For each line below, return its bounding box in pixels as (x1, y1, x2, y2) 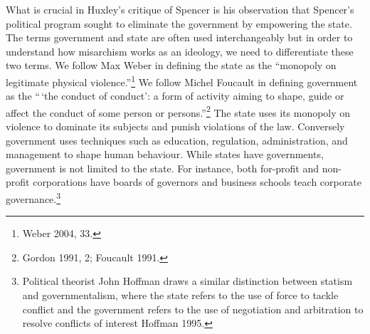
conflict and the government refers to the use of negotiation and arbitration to (22, 301, 364, 316)
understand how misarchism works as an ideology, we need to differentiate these (6, 43, 354, 58)
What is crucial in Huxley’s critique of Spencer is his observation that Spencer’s (6, 2, 354, 16)
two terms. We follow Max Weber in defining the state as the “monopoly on (6, 58, 337, 73)
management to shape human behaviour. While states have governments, (6, 147, 324, 162)
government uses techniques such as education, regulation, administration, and (6, 132, 348, 147)
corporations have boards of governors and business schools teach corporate (33, 174, 361, 189)
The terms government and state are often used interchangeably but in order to (6, 30, 353, 45)
